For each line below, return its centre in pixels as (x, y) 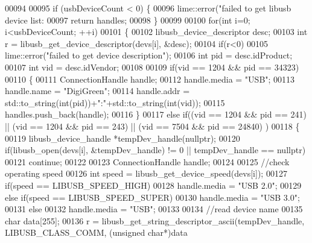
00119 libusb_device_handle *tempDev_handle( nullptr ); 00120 (123, 138)
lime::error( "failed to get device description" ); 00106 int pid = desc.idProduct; (149, 55)
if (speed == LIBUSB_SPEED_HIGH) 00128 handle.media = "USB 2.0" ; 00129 (153, 185)
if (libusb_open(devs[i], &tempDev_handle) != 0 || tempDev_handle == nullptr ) (155, 150)
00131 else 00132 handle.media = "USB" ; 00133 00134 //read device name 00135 (154, 209)
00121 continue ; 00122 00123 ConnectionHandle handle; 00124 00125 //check (147, 161)
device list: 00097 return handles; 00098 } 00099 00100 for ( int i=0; (128, 20)
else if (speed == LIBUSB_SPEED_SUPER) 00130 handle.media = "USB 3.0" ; (152, 197)
